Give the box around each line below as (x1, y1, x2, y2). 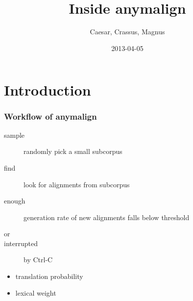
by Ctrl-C (24, 254, 53, 265)
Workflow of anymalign (4, 110, 97, 123)
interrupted (4, 238, 38, 248)
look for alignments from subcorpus (24, 179, 130, 189)
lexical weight (15, 287, 56, 298)
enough (4, 196, 25, 206)
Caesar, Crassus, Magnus (90, 26, 165, 37)
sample (4, 129, 25, 140)
